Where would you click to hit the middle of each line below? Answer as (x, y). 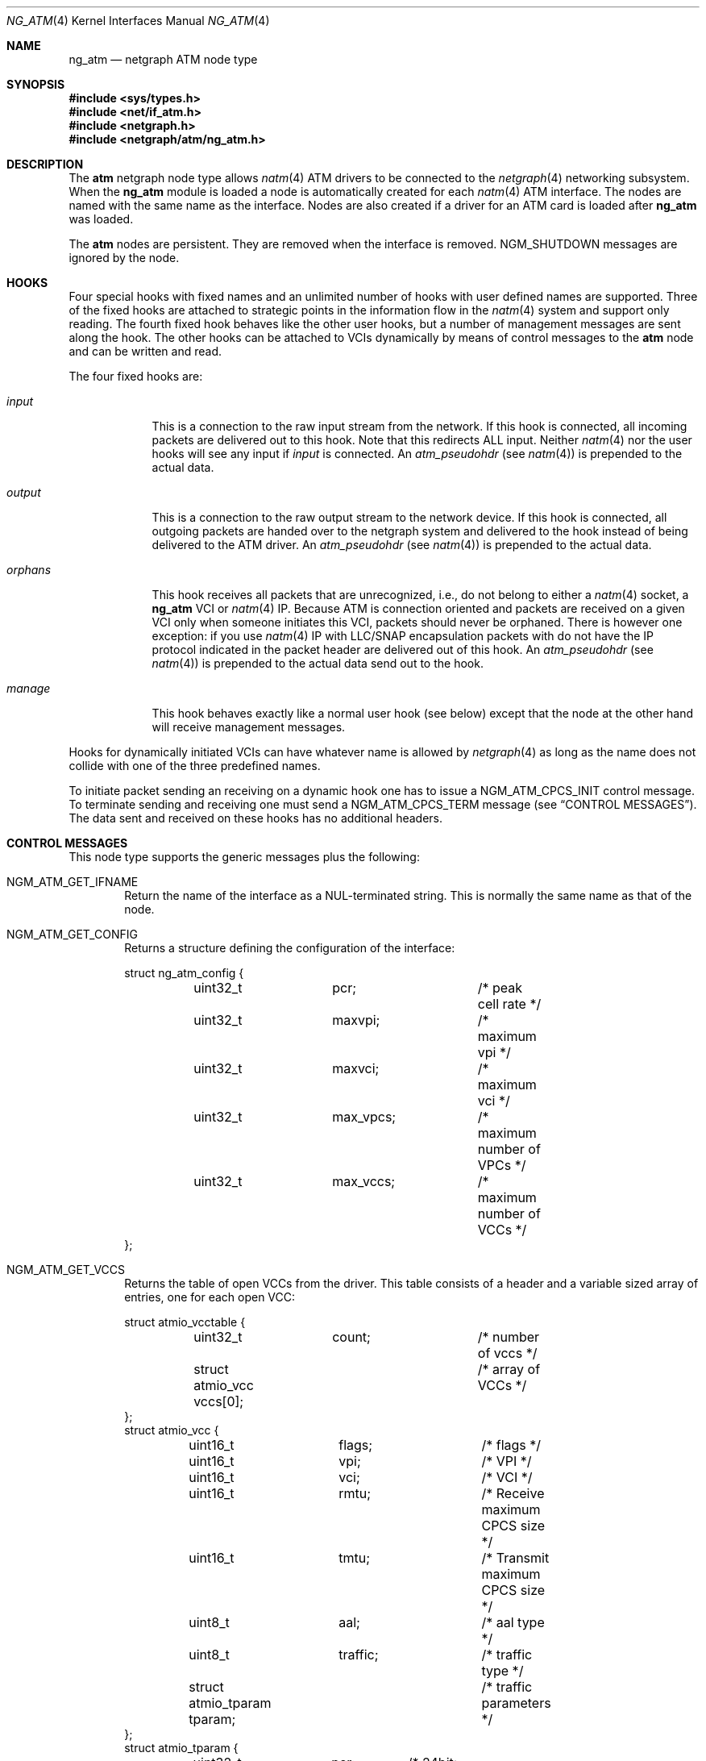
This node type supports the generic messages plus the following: (244, 857)
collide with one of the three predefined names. (195, 766)
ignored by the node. (124, 258)
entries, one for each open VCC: (210, 1297)
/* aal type (513, 1622)
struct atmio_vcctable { (185, 1322)
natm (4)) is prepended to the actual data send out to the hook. (318, 663)
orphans (29, 570)
